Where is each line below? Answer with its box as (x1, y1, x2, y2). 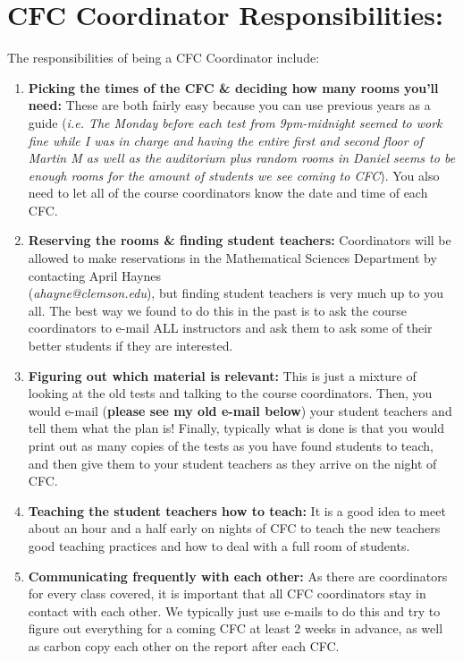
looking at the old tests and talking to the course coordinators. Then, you (28, 384, 433, 403)
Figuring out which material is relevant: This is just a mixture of (28, 366, 417, 385)
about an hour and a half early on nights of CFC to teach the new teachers (28, 519, 441, 538)
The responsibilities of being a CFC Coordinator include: (7, 48, 320, 67)
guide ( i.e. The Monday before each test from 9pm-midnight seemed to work (28, 113, 442, 131)
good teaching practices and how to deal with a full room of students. (28, 536, 410, 555)
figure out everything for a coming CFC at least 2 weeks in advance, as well (28, 619, 443, 638)
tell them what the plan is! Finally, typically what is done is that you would (28, 419, 444, 437)
